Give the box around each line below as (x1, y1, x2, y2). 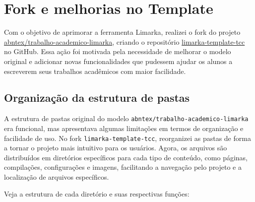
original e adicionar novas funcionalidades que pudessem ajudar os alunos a (4, 56, 233, 66)
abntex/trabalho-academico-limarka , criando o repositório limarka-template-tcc (4, 36, 245, 47)
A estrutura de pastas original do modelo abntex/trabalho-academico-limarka (4, 113, 249, 124)
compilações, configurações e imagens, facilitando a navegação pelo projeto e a (4, 162, 242, 172)
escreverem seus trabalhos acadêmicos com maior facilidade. (4, 66, 186, 76)
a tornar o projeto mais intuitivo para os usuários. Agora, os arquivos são (4, 142, 227, 153)
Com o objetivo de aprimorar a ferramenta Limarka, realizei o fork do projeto (4, 27, 241, 37)
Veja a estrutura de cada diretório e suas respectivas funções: (4, 188, 190, 199)
